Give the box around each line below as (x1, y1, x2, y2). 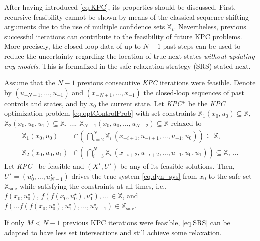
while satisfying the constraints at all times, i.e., (19, 180, 167, 191)
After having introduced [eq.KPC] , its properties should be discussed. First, (4, 2, 236, 12)
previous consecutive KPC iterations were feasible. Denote (77, 77, 256, 88)
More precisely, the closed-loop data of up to (4, 41, 141, 51)
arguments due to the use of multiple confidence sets (4, 21, 165, 32)
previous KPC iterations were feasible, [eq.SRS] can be (63, 217, 230, 228)
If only (4, 217, 25, 228)
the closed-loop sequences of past (143, 87, 244, 97)
